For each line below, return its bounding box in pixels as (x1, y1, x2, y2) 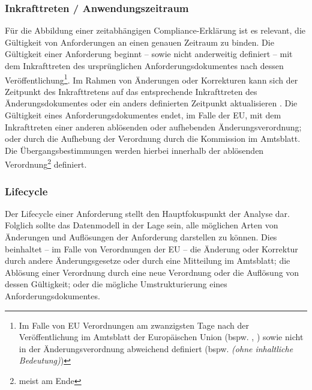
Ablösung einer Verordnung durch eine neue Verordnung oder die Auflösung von (5, 266, 299, 278)
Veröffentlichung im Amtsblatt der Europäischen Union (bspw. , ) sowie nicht (19, 331, 304, 343)
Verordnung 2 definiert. (5, 156, 87, 171)
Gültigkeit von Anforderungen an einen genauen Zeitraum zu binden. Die (5, 35, 274, 48)
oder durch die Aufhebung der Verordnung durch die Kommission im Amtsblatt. (5, 132, 301, 145)
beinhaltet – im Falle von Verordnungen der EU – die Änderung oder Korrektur (5, 242, 298, 255)
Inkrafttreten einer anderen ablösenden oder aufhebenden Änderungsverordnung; (5, 120, 302, 133)
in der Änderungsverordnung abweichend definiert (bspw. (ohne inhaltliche (19, 342, 293, 355)
